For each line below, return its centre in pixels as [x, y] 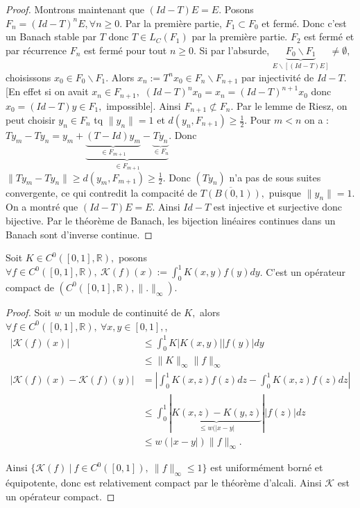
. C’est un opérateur [303, 271]
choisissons [28, 77]
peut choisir [31, 120]
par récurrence [36, 50]
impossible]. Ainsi [144, 105]
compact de [30, 287]
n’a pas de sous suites [275, 177]
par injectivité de [277, 77]
